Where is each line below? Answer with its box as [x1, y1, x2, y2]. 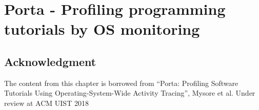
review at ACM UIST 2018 [4, 97, 89, 108]
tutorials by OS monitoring [4, 18, 200, 39]
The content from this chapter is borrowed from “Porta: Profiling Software [4, 77, 238, 88]
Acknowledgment [4, 53, 96, 69]
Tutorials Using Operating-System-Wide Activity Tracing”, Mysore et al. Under [4, 87, 255, 98]
